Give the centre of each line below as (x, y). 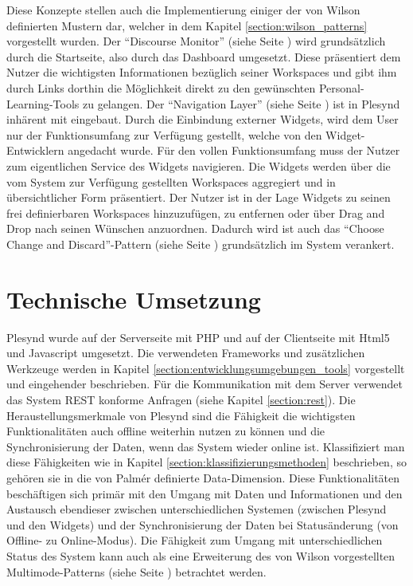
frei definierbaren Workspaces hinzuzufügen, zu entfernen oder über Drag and (196, 212)
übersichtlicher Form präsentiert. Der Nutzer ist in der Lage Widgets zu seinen (199, 197)
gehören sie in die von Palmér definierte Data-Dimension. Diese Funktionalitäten (203, 477)
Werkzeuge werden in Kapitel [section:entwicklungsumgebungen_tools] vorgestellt (206, 368)
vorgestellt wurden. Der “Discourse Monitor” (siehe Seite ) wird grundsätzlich (196, 41)
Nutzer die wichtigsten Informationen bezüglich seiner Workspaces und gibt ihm (202, 72)
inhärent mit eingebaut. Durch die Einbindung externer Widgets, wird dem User (203, 119)
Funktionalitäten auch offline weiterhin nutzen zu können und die (166, 431)
